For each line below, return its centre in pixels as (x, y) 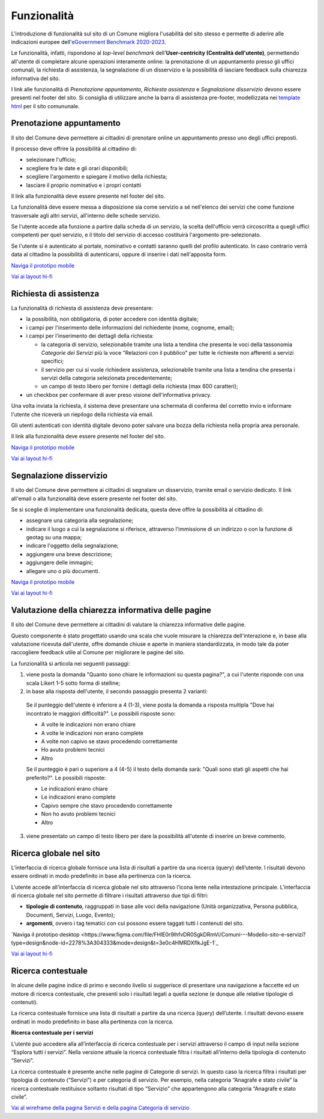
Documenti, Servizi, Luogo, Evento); (70, 915)
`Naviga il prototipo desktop (46, 934)
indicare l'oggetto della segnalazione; (73, 546)
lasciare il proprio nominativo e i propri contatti (84, 185)
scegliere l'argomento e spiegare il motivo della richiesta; (97, 177)
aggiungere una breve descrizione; (69, 554)
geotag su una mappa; (54, 538)
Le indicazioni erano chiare (74, 788)
